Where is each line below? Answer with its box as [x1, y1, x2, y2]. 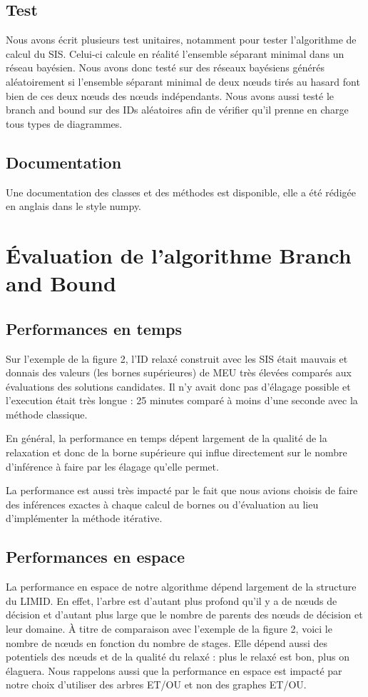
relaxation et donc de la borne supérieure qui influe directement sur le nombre [6, 445, 347, 460]
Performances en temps [6, 317, 182, 339]
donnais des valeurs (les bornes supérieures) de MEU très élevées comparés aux [6, 365, 352, 380]
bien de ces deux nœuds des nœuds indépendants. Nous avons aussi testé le [6, 88, 334, 103]
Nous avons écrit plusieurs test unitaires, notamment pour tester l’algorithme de [6, 32, 357, 47]
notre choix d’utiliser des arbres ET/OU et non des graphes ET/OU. [6, 677, 307, 692]
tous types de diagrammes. [6, 116, 123, 131]
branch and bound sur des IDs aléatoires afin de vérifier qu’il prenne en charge [6, 102, 349, 117]
